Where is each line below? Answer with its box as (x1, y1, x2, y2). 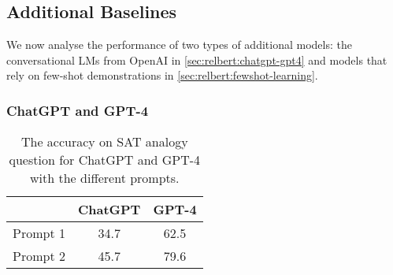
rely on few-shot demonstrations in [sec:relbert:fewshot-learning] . (6, 67, 318, 84)
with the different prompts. (30, 169, 180, 188)
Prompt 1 (13, 224, 65, 243)
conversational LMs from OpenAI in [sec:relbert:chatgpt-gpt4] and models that (6, 51, 387, 68)
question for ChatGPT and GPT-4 (9, 151, 201, 169)
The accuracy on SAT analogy (20, 132, 188, 151)
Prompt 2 (13, 247, 65, 266)
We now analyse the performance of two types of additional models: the (6, 36, 352, 53)
